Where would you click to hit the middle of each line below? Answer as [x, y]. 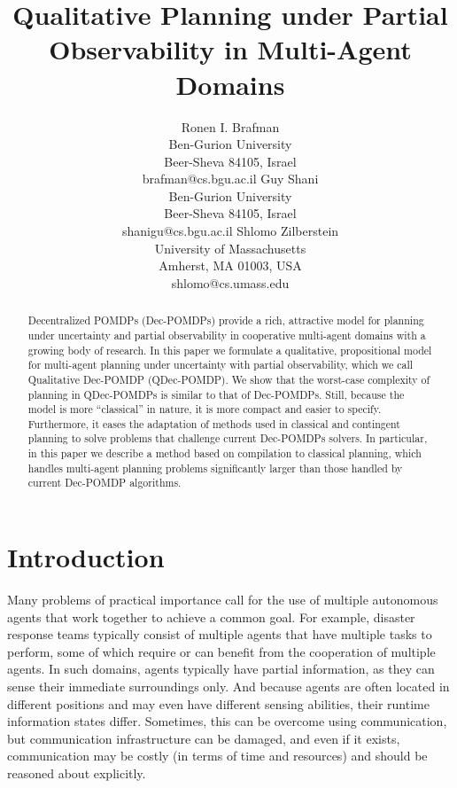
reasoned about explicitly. [77, 772]
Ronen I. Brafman [230, 126]
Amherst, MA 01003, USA [230, 265]
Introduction [86, 557]
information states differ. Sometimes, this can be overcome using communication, [227, 721]
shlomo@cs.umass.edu [230, 282]
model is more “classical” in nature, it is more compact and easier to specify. [205, 409]
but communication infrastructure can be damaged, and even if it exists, [204, 738]
